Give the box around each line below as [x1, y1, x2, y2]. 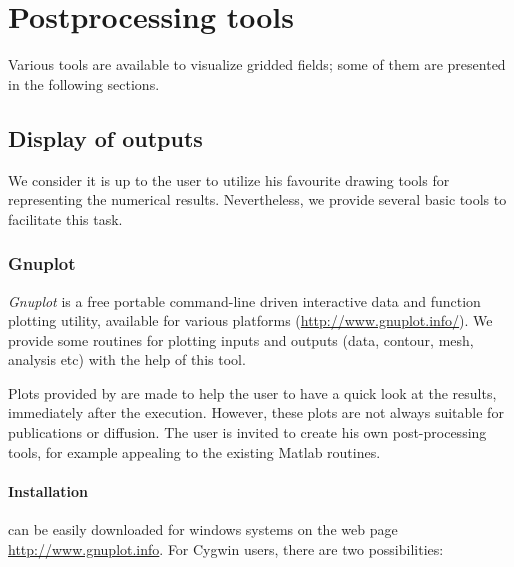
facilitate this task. [8, 208, 123, 229]
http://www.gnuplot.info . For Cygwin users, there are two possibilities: [8, 538, 444, 559]
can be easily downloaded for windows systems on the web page [8, 519, 398, 540]
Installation [8, 480, 88, 501]
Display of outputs [8, 122, 203, 153]
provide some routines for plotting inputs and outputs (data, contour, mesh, [8, 329, 474, 350]
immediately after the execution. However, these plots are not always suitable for [8, 402, 504, 423]
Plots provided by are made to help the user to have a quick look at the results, [8, 382, 497, 403]
